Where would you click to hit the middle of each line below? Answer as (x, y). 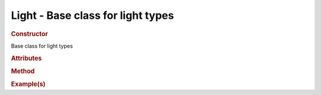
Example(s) (28, 84)
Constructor (29, 34)
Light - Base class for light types (92, 15)
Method (23, 71)
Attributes (26, 58)
